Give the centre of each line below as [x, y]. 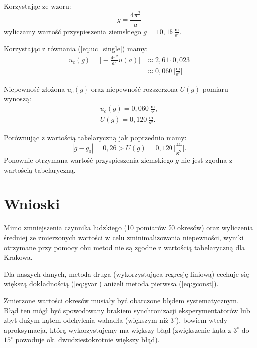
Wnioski [32, 204]
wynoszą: [18, 98]
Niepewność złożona [35, 88]
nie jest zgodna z [207, 160]
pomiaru [215, 88]
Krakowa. [18, 257]
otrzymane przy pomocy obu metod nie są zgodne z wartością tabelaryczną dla [125, 247]
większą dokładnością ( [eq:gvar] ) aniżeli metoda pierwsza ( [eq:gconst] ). [111, 283]
